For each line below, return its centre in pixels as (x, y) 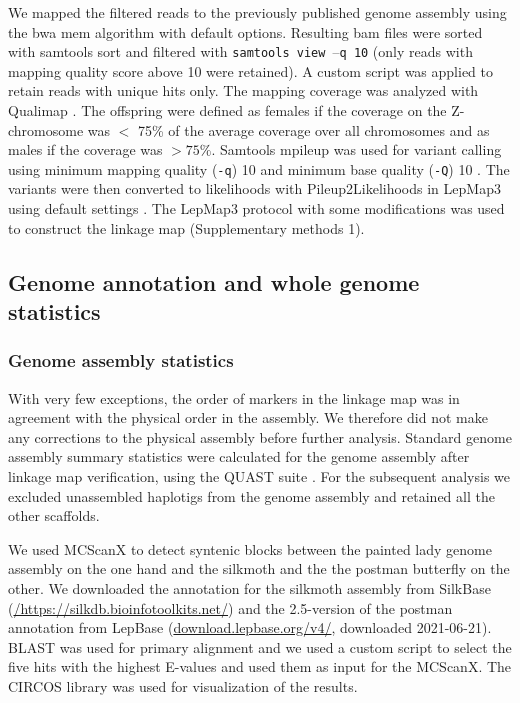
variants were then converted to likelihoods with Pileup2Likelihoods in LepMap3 (254, 188)
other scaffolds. (54, 515)
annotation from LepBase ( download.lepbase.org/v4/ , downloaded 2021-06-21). (250, 627)
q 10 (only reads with (406, 51)
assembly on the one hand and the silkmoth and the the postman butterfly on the (259, 568)
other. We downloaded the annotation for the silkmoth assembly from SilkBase (249, 587)
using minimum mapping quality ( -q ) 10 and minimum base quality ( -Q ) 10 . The (259, 168)
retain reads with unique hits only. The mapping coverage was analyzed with (243, 90)
